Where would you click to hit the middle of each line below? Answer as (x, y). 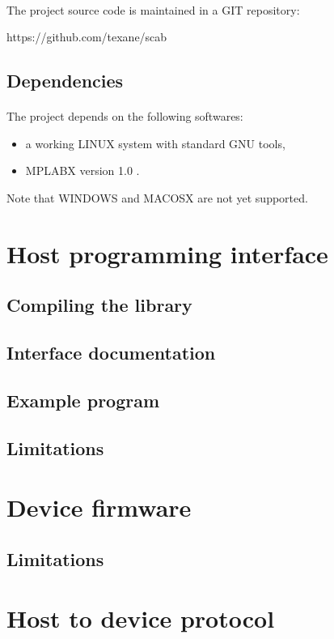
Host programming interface (167, 253)
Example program (83, 400)
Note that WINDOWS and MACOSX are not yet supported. (157, 197)
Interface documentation (111, 353)
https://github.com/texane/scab (87, 37)
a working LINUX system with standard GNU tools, (155, 143)
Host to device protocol (141, 618)
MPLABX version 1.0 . (82, 170)
